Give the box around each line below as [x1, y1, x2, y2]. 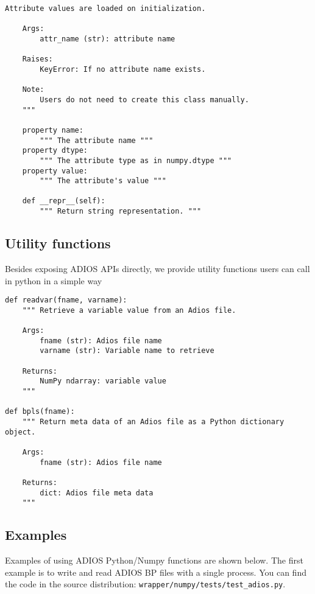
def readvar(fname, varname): [5, 296, 127, 305]
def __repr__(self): [22, 197, 105, 206]
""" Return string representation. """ [40, 207, 202, 216]
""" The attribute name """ [40, 136, 154, 145]
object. [5, 427, 36, 436]
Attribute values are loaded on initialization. [5, 4, 206, 13]
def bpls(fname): [5, 407, 75, 416]
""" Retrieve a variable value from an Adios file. [22, 306, 236, 315]
